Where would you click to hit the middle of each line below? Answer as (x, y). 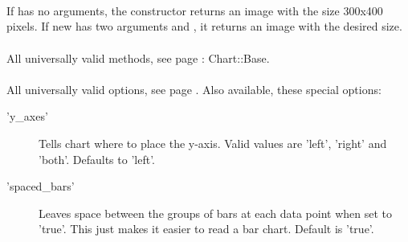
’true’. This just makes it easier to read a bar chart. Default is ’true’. (206, 229)
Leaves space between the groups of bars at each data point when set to (216, 213)
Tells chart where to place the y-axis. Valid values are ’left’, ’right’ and (213, 143)
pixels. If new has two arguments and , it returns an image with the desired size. (204, 26)
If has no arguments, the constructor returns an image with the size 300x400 (195, 10)
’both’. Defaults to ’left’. (97, 159)
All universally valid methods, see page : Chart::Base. (138, 57)
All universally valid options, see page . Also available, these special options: (194, 89)
